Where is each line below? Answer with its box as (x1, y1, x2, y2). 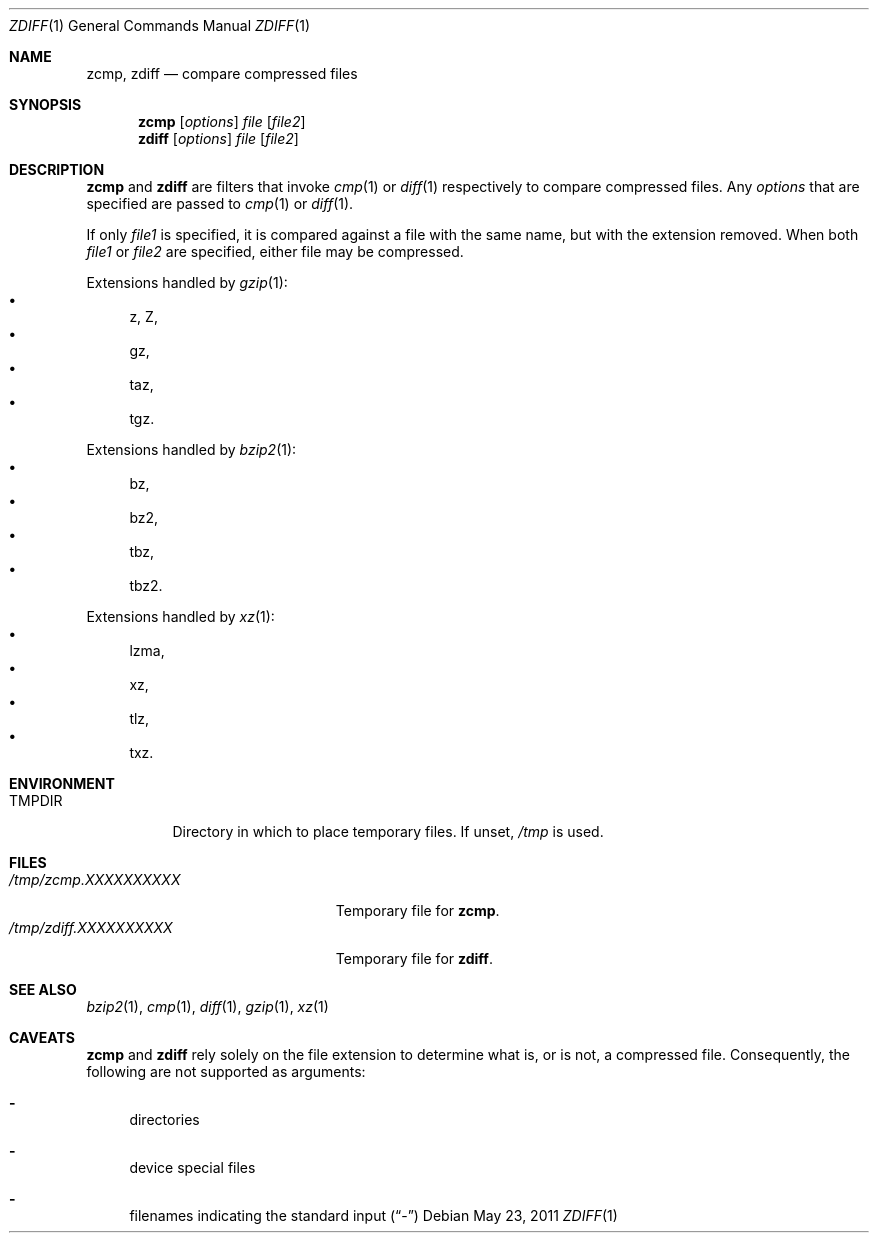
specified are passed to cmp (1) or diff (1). (86, 195, 354, 212)
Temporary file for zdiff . (335, 950, 493, 967)
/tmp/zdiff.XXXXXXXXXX (9, 919, 173, 936)
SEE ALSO (9, 981, 77, 998)
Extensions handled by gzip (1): (86, 274, 288, 291)
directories (129, 1111, 200, 1128)
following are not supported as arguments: (86, 1063, 366, 1080)
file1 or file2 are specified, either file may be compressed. (86, 243, 464, 260)
